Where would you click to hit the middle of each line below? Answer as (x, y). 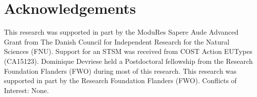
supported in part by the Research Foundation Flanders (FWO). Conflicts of (120, 80)
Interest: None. (26, 90)
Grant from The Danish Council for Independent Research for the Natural (117, 41)
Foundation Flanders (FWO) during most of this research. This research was (120, 71)
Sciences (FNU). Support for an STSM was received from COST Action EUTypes (128, 51)
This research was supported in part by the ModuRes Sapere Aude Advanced (121, 32)
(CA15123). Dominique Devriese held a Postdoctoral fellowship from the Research (128, 61)
